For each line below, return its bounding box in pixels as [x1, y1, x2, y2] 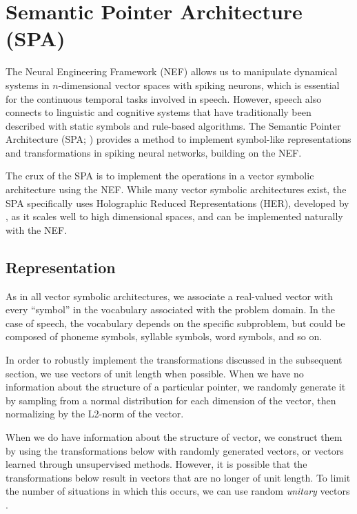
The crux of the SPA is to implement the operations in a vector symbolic [6, 168, 314, 183]
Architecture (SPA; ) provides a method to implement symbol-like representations [6, 132, 351, 146]
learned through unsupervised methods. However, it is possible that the [6, 457, 307, 471]
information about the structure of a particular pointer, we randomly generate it [6, 379, 346, 394]
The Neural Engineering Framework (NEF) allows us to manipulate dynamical [6, 64, 338, 79]
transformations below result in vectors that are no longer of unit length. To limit [6, 470, 351, 484]
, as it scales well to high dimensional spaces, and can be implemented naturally [6, 209, 343, 224]
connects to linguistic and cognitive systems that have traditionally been [6, 105, 312, 119]
